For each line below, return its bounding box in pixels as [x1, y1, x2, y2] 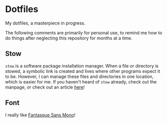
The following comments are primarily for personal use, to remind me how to [5, 29, 163, 35]
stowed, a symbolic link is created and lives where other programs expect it [5, 68, 161, 74]
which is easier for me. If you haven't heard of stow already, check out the [5, 78, 157, 84]
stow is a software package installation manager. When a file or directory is [5, 62, 159, 68]
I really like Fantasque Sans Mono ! [5, 111, 76, 118]
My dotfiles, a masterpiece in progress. [5, 20, 86, 26]
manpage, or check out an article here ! [5, 84, 85, 90]
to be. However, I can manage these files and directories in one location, [5, 73, 154, 79]
